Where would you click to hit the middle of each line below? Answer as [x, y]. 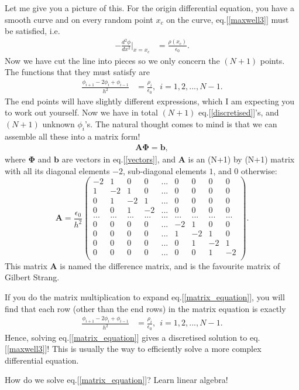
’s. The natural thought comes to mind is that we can [181, 123]
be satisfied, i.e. [32, 31]
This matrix [26, 265]
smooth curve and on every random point [79, 19]
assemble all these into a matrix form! [73, 136]
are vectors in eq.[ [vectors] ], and [118, 159]
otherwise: [259, 170]
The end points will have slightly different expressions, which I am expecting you [150, 101]
